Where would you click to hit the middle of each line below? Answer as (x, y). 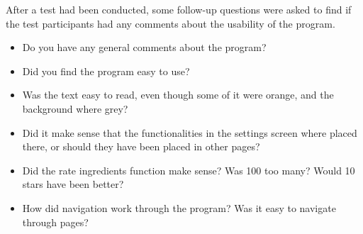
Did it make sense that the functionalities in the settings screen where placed (190, 132)
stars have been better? (73, 184)
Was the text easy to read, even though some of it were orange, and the (178, 95)
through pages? (55, 222)
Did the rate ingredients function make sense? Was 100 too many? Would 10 (189, 170)
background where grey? (75, 108)
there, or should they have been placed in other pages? (141, 146)
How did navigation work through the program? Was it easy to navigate (179, 207)
